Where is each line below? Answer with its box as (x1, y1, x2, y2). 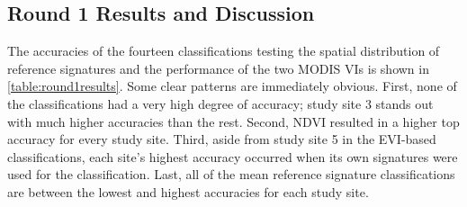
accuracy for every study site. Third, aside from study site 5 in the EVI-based (7, 130, 436, 148)
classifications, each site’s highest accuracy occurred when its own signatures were (7, 147, 458, 166)
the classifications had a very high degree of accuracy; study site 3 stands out (7, 94, 434, 112)
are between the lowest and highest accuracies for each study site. (7, 182, 369, 201)
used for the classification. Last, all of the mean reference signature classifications (7, 165, 455, 184)
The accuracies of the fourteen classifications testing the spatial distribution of (7, 41, 440, 60)
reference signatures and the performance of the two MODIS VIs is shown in (7, 58, 429, 77)
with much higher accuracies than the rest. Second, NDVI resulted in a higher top (7, 112, 460, 130)
